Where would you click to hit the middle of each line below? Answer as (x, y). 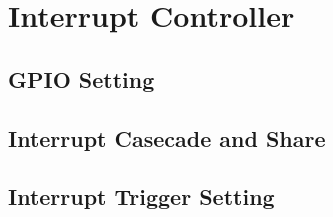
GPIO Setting (81, 78)
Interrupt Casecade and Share (167, 137)
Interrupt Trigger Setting (141, 196)
